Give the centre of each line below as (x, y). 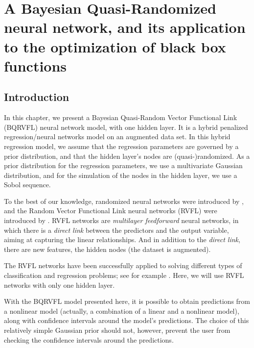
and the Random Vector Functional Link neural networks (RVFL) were (111, 211)
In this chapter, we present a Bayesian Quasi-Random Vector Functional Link (121, 117)
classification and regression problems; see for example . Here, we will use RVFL (124, 275)
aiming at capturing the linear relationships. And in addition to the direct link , (122, 239)
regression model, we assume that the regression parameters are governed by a (121, 146)
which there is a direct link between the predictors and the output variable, (116, 230)
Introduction (37, 97)
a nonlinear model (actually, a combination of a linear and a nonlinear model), (122, 311)
